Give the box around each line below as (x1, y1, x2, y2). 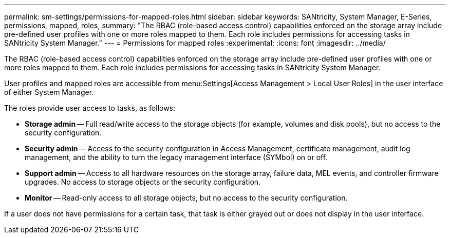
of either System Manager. (4, 88, 94, 96)
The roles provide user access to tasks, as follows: (4, 104, 176, 112)
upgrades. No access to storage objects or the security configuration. (25, 177, 261, 186)
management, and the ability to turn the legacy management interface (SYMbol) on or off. (25, 153, 328, 162)
